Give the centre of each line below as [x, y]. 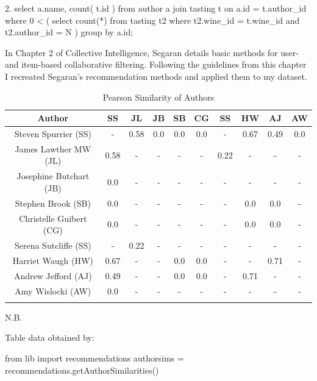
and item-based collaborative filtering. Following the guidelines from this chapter [156, 64]
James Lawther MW [53, 148]
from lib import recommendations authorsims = [94, 358]
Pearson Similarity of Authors [158, 97]
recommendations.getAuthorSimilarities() [82, 370]
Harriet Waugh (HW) [53, 260]
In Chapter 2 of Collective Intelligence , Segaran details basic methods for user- [152, 52]
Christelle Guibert [53, 218]
